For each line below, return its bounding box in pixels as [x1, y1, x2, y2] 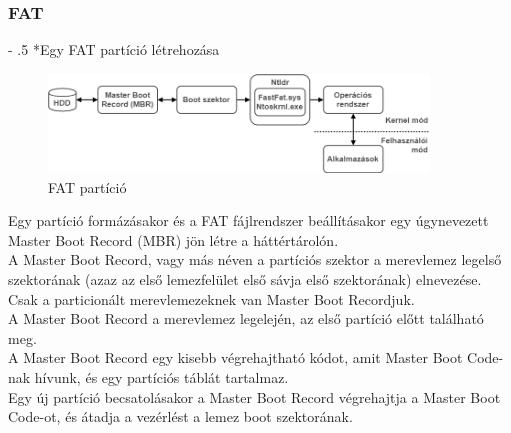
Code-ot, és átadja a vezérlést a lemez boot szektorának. [8, 406, 353, 427]
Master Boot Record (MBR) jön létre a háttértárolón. [8, 229, 339, 250]
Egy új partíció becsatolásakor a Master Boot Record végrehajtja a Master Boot [8, 386, 501, 407]
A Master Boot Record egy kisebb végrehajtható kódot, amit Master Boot [8, 347, 463, 368]
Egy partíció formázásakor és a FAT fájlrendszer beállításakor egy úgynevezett [8, 210, 489, 231]
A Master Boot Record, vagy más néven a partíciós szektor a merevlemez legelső [8, 249, 502, 270]
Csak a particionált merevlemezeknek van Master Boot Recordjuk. [8, 288, 415, 309]
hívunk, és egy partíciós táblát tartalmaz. [34, 367, 289, 388]
